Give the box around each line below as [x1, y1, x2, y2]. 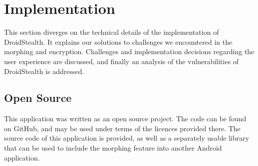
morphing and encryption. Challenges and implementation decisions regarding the [4, 46, 255, 57]
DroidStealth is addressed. [4, 66, 84, 76]
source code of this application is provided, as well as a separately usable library [4, 133, 250, 143]
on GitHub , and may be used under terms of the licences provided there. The [4, 123, 241, 133]
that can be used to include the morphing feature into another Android [4, 143, 222, 153]
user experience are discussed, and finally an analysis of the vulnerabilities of [4, 56, 239, 66]
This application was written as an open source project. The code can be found [4, 113, 247, 124]
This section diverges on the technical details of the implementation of [4, 27, 219, 37]
